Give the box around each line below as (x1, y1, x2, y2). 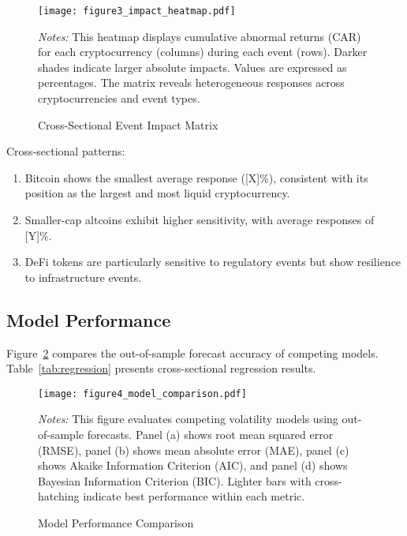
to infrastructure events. (24, 268, 142, 285)
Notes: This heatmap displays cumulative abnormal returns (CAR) (38, 28, 361, 44)
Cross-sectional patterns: (6, 143, 125, 159)
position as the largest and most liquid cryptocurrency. (24, 185, 290, 201)
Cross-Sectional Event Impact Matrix (38, 116, 218, 133)
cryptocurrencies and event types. (38, 90, 200, 107)
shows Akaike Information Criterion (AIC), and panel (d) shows (38, 457, 348, 474)
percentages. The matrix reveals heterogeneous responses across (38, 74, 345, 91)
